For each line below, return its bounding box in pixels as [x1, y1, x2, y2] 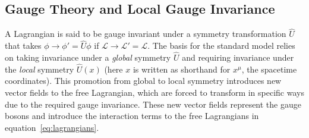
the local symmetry [5, 62, 74, 75]
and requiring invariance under [182, 51, 294, 64]
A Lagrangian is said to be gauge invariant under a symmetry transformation [5, 27, 286, 40]
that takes [5, 39, 42, 52]
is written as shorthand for [133, 62, 231, 75]
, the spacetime [241, 62, 297, 75]
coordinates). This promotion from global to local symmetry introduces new [5, 74, 282, 87]
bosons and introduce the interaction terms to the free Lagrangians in [5, 109, 259, 122]
